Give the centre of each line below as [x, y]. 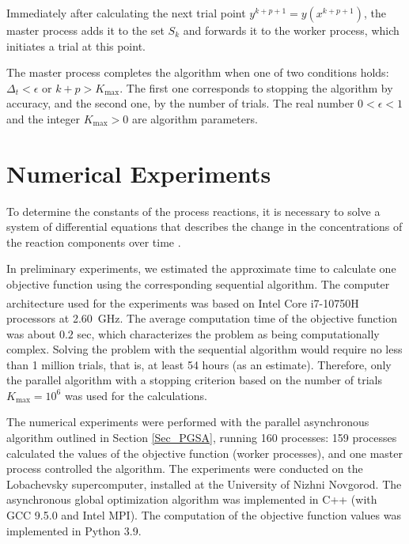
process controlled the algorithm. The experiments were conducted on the [185, 468]
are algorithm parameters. [195, 118]
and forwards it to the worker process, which [291, 30]
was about [31, 333]
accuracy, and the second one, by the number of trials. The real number [180, 103]
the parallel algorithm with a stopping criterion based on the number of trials [194, 380]
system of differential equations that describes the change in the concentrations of [204, 227]
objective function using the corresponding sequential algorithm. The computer [198, 284]
